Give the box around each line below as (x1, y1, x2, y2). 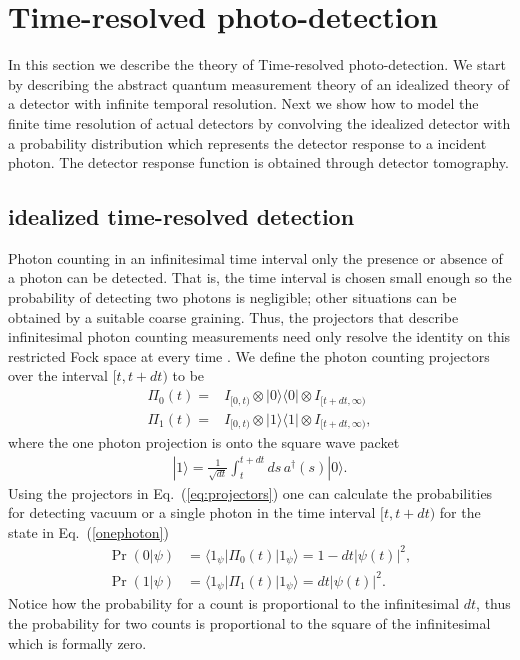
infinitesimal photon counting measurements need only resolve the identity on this (8, 326, 511, 347)
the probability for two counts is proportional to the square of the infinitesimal (8, 612, 491, 633)
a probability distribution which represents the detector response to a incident (8, 132, 487, 153)
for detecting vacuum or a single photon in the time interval (8, 502, 376, 523)
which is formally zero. (8, 632, 147, 653)
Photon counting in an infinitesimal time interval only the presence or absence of (8, 247, 503, 268)
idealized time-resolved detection (8, 201, 355, 232)
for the (439, 502, 481, 523)
